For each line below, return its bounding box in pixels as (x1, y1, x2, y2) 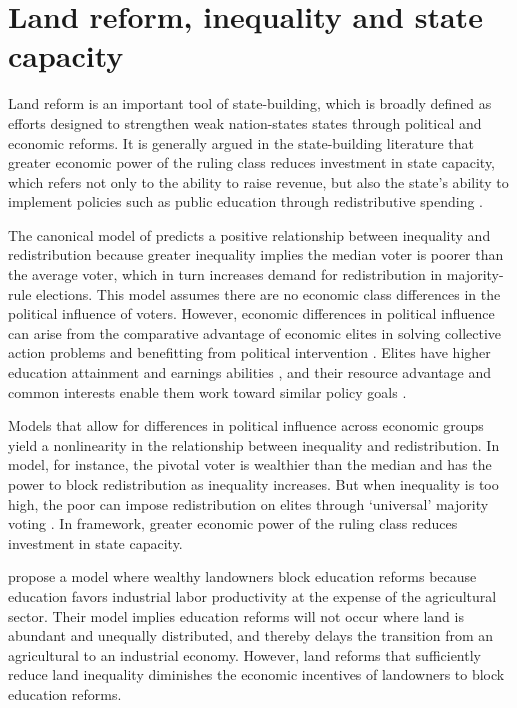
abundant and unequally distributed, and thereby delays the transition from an (8, 625, 494, 646)
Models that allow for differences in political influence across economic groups (8, 415, 484, 436)
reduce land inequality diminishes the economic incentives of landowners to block (8, 664, 505, 685)
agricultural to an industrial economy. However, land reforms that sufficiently (8, 644, 481, 665)
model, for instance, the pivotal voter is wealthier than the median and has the (8, 454, 492, 475)
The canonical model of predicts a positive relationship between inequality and (8, 224, 491, 245)
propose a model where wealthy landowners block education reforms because (8, 566, 477, 587)
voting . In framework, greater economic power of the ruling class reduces (8, 513, 458, 534)
